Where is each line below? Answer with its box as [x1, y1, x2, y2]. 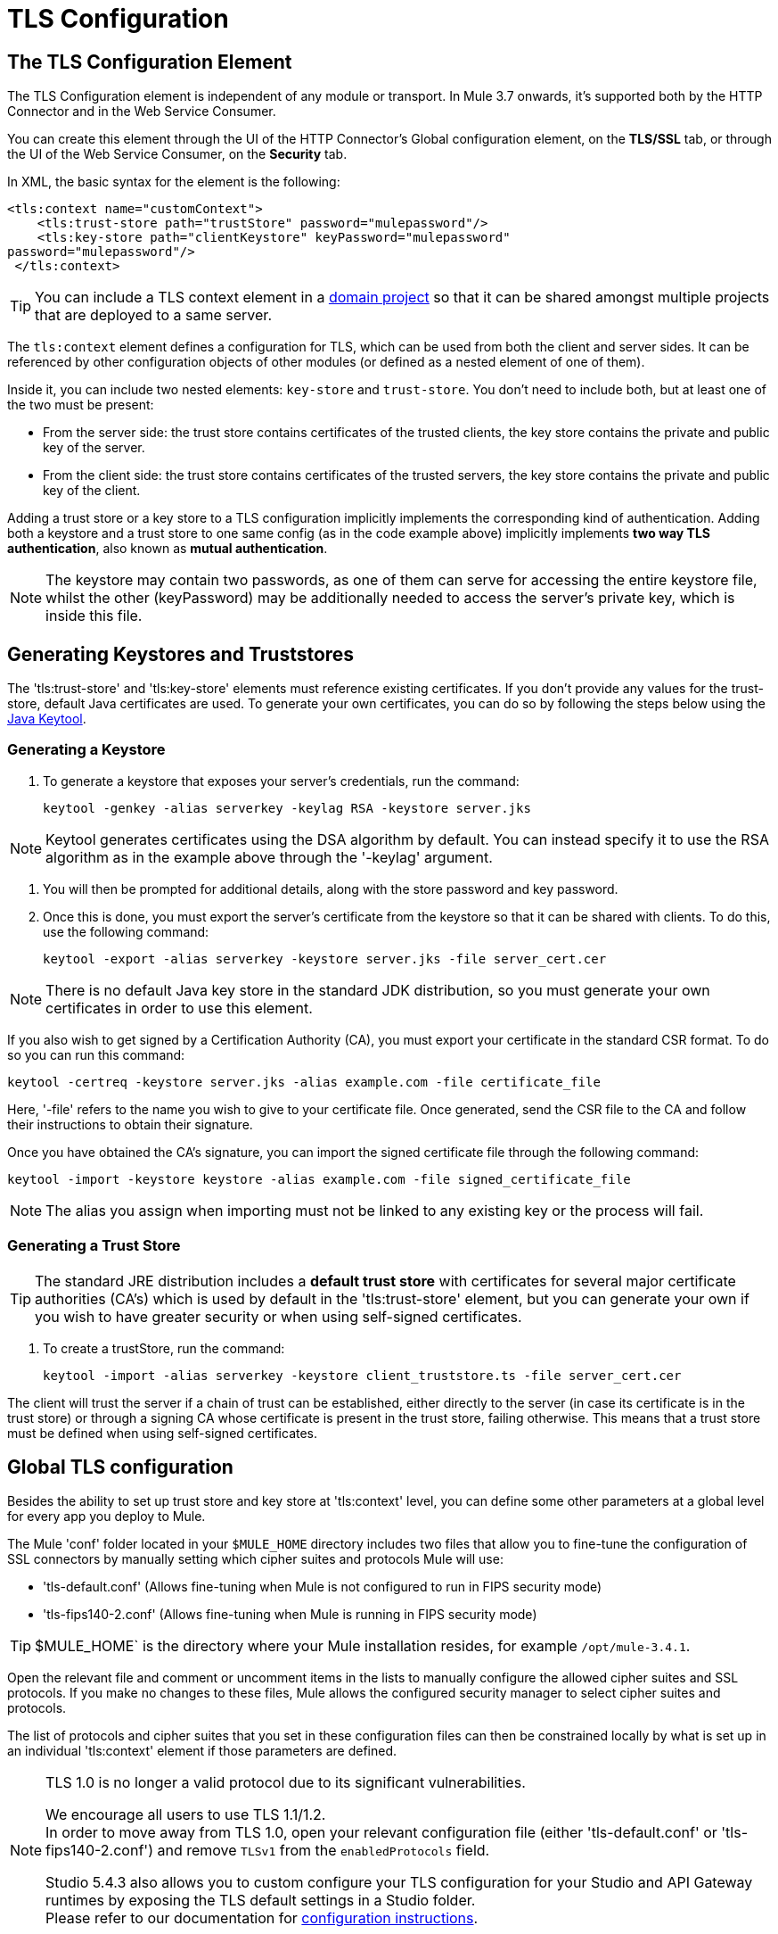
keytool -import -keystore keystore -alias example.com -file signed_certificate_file [7, 1171, 631, 1186]
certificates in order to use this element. [45, 998, 313, 1017]
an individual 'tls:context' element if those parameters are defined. [7, 1743, 397, 1759]
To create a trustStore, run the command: [43, 1340, 285, 1356]
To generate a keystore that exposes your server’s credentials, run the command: [43, 773, 520, 789]
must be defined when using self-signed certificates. [7, 1425, 318, 1441]
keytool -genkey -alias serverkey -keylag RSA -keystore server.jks [43, 800, 531, 815]
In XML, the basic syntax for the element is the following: [7, 174, 340, 190]
